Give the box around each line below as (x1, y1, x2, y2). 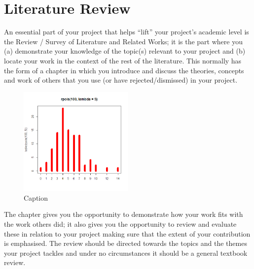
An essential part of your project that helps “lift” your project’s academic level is (4, 27, 249, 37)
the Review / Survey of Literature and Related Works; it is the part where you (4, 36, 243, 46)
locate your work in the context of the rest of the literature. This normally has (4, 55, 242, 65)
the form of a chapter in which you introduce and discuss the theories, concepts (4, 65, 244, 75)
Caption (24, 192, 48, 203)
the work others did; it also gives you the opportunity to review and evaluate (4, 218, 237, 229)
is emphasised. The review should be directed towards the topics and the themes (4, 238, 247, 248)
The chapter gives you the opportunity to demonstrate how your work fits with (4, 209, 243, 219)
